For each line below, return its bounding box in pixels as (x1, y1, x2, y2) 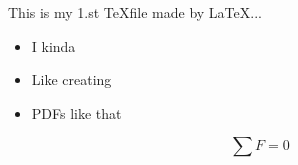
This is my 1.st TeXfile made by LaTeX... (8, 2, 262, 22)
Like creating (31, 69, 112, 90)
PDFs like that (31, 102, 122, 123)
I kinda (31, 35, 76, 56)
